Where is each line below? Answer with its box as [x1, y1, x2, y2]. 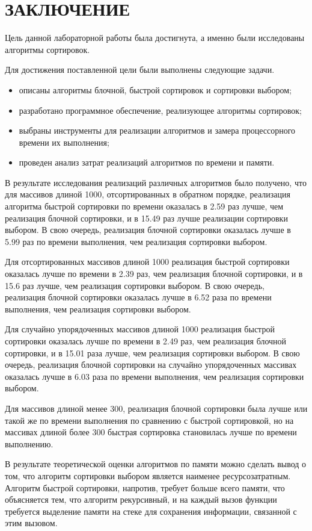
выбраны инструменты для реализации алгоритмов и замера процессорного [19, 124, 296, 137]
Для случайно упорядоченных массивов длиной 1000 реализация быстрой [5, 323, 275, 335]
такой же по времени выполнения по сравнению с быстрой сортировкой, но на [5, 414, 294, 426]
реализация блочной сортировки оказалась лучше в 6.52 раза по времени [5, 291, 272, 303]
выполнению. [5, 437, 54, 450]
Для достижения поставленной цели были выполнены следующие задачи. [5, 63, 275, 76]
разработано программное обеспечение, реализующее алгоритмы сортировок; [19, 104, 302, 116]
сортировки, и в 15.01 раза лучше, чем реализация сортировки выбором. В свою [5, 346, 300, 359]
